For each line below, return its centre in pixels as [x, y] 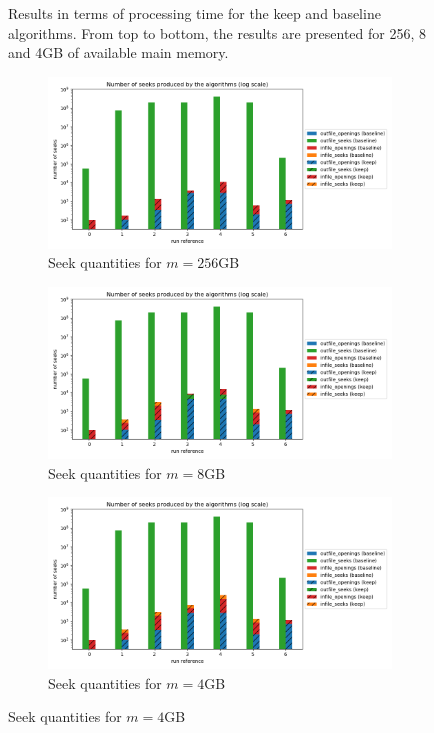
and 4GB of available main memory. [118, 52]
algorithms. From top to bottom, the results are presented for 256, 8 [217, 32]
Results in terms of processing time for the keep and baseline [194, 13]
